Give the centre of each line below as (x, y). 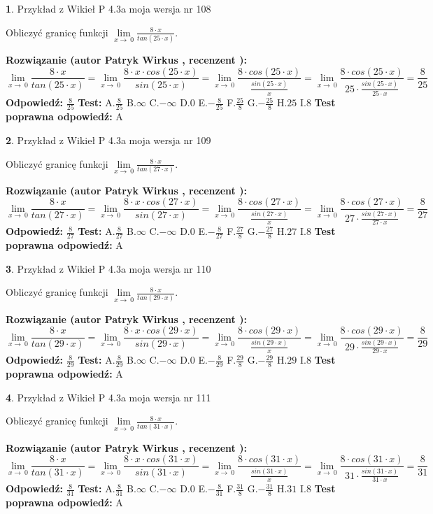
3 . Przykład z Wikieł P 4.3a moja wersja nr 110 (108, 268)
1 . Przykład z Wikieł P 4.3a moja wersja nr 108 (108, 8)
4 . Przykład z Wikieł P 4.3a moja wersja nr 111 (108, 397)
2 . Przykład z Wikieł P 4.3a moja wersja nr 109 (108, 140)
